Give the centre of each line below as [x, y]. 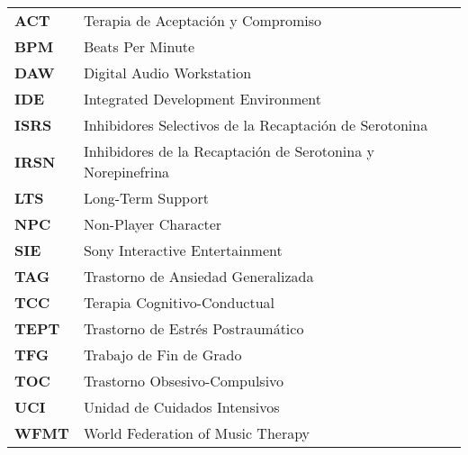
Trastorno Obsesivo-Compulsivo [184, 381]
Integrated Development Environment [202, 99]
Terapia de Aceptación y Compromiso [202, 20]
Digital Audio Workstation [167, 73]
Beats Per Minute [139, 46]
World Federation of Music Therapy [197, 433]
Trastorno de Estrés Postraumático [193, 328]
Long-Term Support [146, 198]
